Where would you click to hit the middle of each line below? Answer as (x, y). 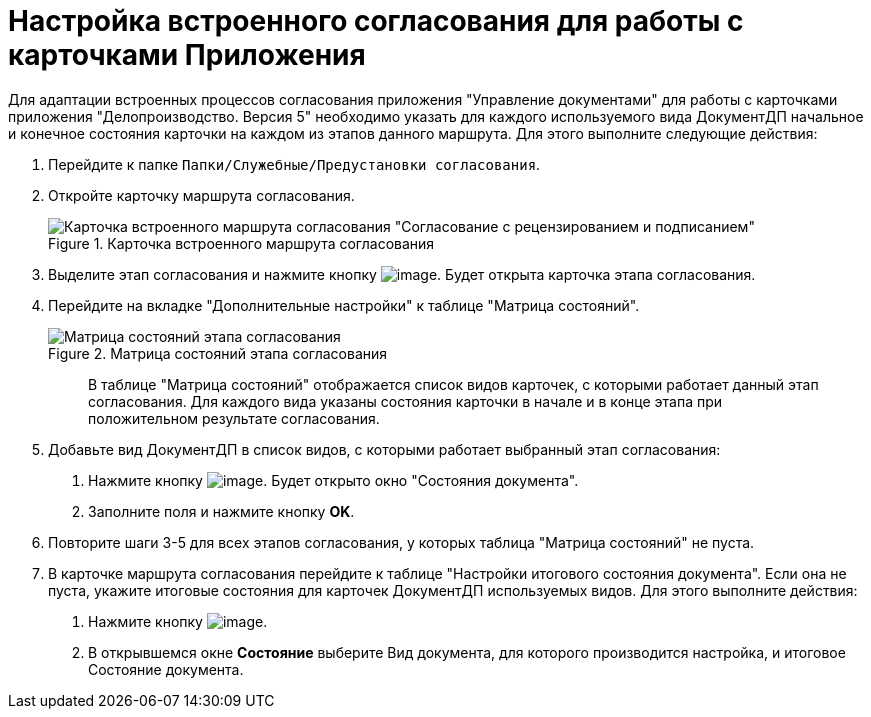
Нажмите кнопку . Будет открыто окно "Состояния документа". (333, 480)
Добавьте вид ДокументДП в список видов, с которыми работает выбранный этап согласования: (384, 449)
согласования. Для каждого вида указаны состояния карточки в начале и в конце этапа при (405, 401)
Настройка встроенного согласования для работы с (376, 21)
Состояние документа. (166, 669)
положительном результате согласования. (234, 418)
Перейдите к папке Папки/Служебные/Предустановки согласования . (294, 164)
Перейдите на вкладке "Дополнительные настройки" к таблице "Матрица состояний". (344, 305)
